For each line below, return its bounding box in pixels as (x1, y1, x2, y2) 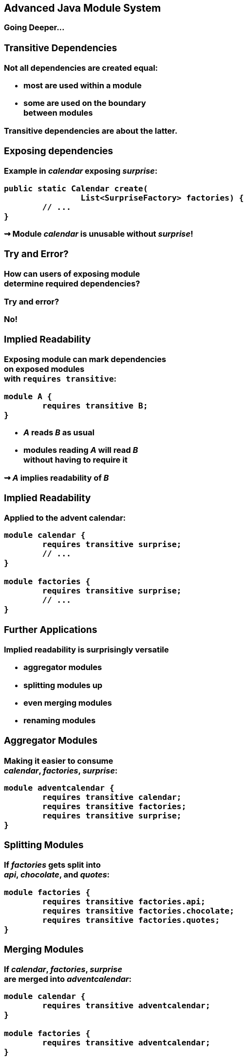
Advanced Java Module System (4, 2, 161, 14)
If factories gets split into (4, 860, 101, 870)
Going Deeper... (4, 22, 65, 33)
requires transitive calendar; (42, 792, 182, 802)
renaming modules (23, 715, 96, 726)
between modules (23, 108, 93, 118)
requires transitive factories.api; (42, 897, 206, 906)
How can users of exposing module (4, 269, 140, 279)
